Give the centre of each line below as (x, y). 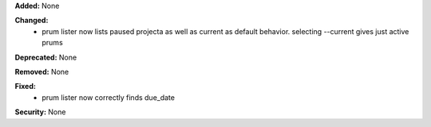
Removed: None (42, 71)
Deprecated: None (46, 57)
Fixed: (25, 87)
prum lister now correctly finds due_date (109, 97)
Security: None (40, 112)
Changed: (32, 21)
